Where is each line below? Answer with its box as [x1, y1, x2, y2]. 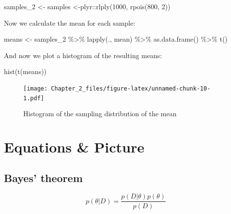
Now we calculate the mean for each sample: [4, 17, 136, 28]
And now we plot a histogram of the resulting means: [4, 50, 162, 60]
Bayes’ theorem [4, 170, 83, 185]
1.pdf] [23, 94, 44, 102]
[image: [23, 85, 48, 92]
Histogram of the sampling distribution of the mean [23, 108, 177, 119]
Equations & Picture [4, 137, 145, 157]
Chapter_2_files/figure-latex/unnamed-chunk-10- [51, 85, 211, 92]
